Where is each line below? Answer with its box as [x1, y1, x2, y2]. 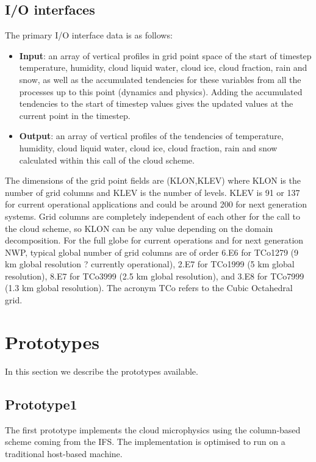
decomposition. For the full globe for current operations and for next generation [5, 234, 304, 247]
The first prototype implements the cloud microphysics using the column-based [5, 423, 301, 436]
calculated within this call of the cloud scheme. [19, 153, 195, 166]
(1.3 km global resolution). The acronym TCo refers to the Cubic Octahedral [5, 281, 293, 294]
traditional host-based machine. [5, 447, 123, 460]
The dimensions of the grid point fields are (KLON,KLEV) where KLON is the [5, 174, 301, 187]
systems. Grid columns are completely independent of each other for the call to [5, 209, 300, 222]
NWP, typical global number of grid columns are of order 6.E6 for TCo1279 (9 [5, 245, 299, 258]
